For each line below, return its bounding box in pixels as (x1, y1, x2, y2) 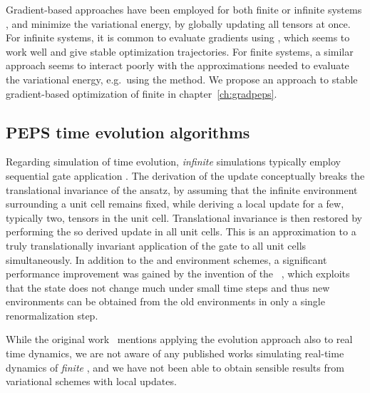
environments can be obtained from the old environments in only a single (6, 294, 325, 309)
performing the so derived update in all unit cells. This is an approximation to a (6, 224, 356, 239)
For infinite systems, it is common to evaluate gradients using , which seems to (6, 30, 350, 45)
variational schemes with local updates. (6, 374, 177, 389)
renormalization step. (6, 307, 98, 322)
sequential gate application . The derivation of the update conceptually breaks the (6, 168, 365, 183)
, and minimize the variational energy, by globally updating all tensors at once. (6, 16, 351, 31)
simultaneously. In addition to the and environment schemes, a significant (6, 252, 327, 267)
